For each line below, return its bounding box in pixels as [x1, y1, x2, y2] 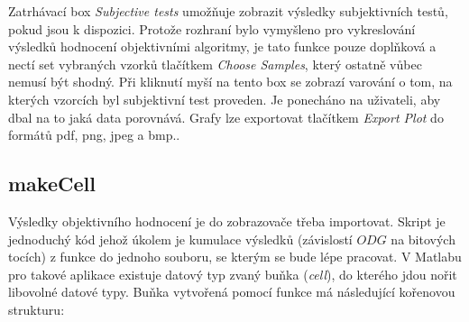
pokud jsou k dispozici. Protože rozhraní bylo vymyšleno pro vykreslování [8, 19, 416, 38]
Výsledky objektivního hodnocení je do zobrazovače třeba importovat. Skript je [8, 211, 446, 230]
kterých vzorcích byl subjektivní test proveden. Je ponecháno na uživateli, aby [8, 89, 441, 108]
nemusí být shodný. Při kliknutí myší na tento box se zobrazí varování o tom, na [8, 72, 453, 91]
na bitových [391, 229, 455, 248]
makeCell [8, 170, 96, 198]
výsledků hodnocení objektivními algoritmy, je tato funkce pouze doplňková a [8, 37, 437, 56]
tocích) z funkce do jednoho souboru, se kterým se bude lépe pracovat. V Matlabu [8, 247, 462, 266]
